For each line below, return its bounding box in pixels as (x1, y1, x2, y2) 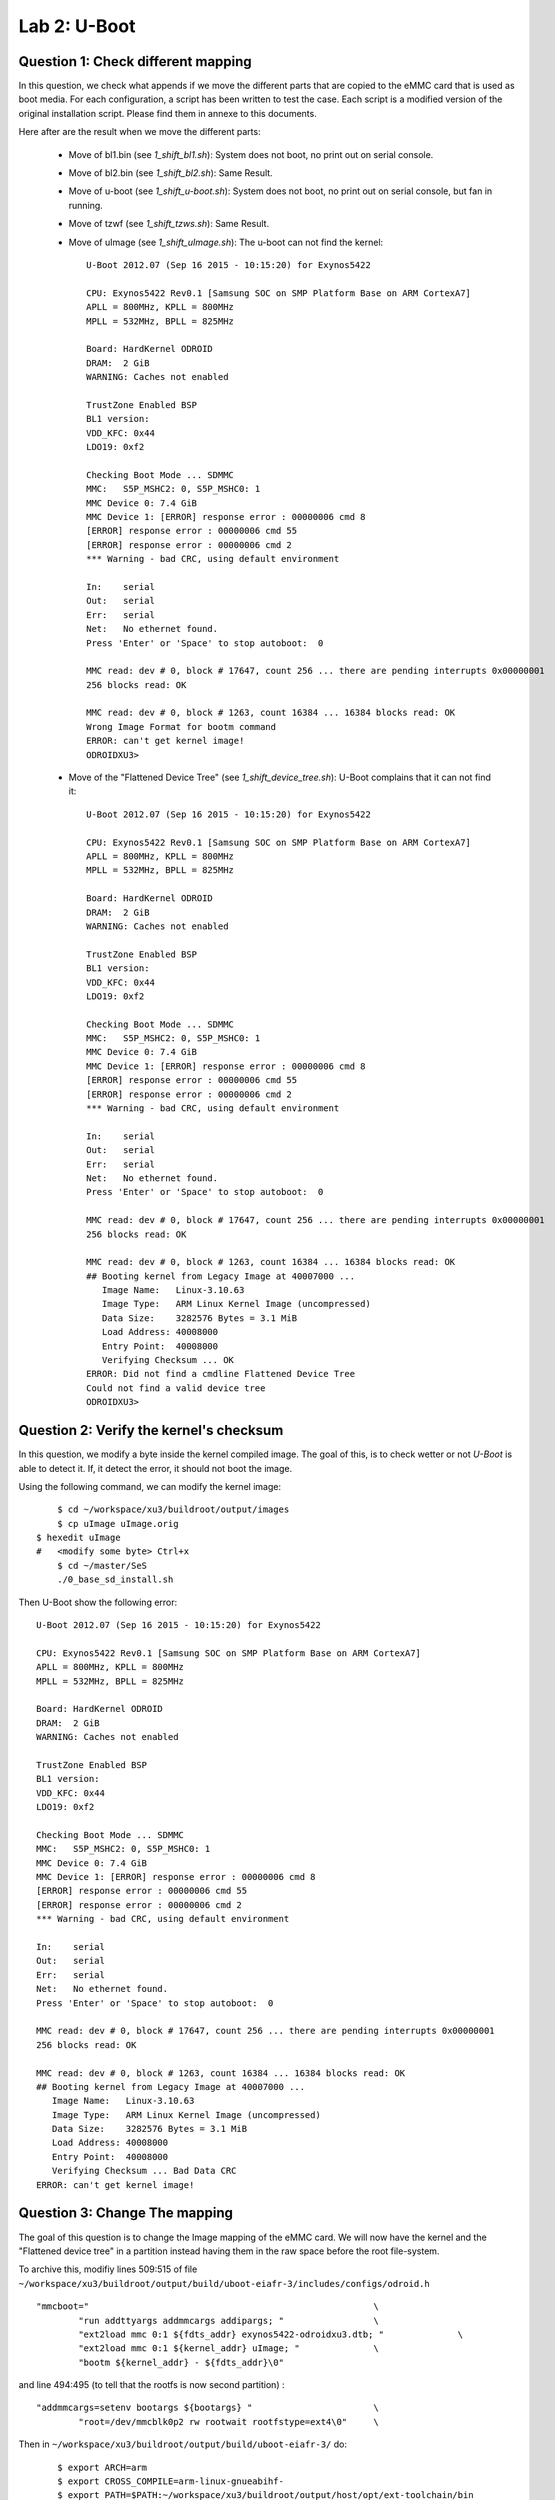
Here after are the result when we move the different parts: (18, 126, 261, 138)
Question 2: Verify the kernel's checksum (18, 1422, 284, 1439)
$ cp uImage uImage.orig (56, 1518, 179, 1529)
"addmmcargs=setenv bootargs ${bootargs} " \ (36, 2402, 379, 2414)
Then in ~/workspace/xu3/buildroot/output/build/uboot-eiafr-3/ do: (18, 2438, 347, 2450)
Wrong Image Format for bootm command (86, 721, 277, 732)
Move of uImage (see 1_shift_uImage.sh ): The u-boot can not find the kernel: (68, 236, 384, 248)
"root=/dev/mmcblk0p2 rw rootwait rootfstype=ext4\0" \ (78, 2416, 379, 2427)
